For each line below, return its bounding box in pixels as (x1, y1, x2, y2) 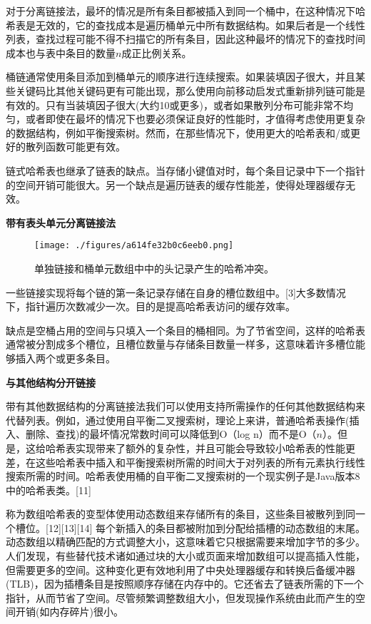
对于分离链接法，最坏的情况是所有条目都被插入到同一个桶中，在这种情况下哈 (6, 4, 365, 18)
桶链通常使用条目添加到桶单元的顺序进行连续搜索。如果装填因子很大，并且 (6, 69, 355, 84)
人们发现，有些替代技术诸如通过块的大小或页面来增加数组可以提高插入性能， (6, 548, 365, 563)
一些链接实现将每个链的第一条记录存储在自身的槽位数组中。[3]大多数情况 (6, 285, 346, 300)
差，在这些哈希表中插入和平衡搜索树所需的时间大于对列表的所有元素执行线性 (6, 454, 365, 469)
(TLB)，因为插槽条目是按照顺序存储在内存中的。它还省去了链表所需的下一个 (6, 576, 364, 591)
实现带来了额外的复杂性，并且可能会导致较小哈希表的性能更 (75, 440, 355, 455)
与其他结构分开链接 (6, 374, 96, 389)
